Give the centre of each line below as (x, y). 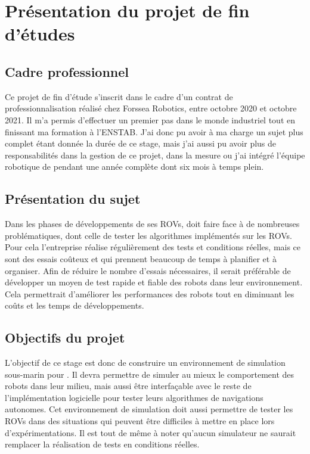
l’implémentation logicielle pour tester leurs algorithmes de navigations (134, 397)
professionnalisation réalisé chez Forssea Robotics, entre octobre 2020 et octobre (151, 108)
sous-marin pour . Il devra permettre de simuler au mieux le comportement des (150, 374)
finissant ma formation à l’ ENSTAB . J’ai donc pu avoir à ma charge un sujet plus (154, 131)
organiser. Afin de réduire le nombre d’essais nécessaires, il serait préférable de (148, 270)
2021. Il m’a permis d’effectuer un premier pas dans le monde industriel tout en (150, 119)
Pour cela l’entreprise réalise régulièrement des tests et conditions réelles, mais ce (153, 247)
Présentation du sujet (73, 199)
